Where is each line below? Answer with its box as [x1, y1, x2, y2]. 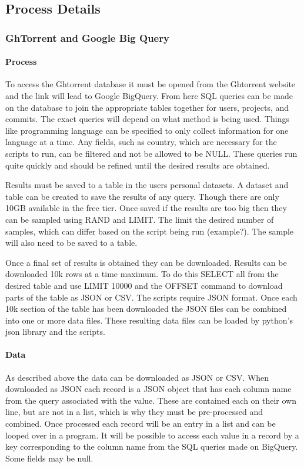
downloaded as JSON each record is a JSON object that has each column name [5, 383, 292, 395]
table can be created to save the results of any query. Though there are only [5, 190, 279, 202]
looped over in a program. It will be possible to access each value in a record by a [5, 429, 299, 441]
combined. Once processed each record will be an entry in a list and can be [5, 417, 276, 430]
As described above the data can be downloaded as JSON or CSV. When [5, 371, 269, 383]
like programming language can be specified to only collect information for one [5, 124, 289, 136]
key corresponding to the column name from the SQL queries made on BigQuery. [5, 440, 298, 453]
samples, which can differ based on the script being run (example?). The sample [5, 225, 294, 237]
